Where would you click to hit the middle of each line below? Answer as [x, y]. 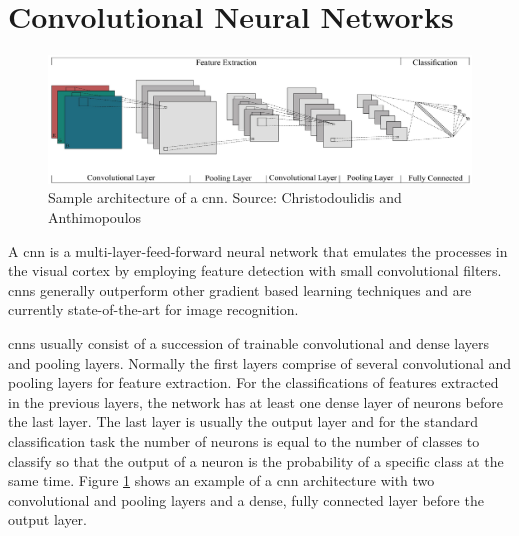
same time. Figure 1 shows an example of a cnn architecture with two [221, 480]
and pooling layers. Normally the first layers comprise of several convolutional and [260, 362]
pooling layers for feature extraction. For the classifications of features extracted [253, 382]
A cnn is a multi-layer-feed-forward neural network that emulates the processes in [258, 250]
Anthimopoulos [95, 217]
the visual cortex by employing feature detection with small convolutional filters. [255, 270]
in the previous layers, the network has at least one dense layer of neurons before [255, 401]
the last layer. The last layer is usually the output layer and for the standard [243, 421]
